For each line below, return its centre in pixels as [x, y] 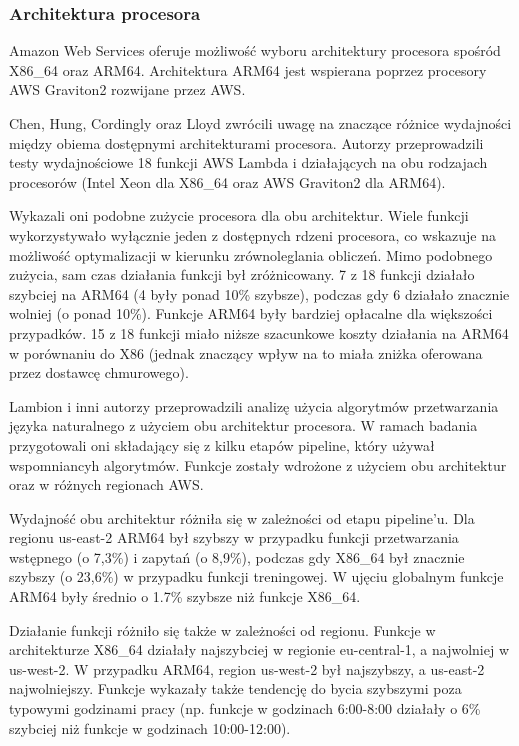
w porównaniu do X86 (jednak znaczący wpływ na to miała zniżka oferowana [246, 352]
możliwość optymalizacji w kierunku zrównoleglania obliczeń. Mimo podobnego [251, 254]
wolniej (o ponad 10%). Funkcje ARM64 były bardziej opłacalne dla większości [251, 313]
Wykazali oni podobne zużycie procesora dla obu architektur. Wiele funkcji [239, 215]
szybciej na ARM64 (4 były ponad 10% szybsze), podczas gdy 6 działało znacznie [259, 293]
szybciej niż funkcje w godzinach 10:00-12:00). [150, 727]
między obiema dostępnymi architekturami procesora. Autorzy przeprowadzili [246, 142]
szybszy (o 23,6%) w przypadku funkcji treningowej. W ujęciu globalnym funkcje [256, 576]
